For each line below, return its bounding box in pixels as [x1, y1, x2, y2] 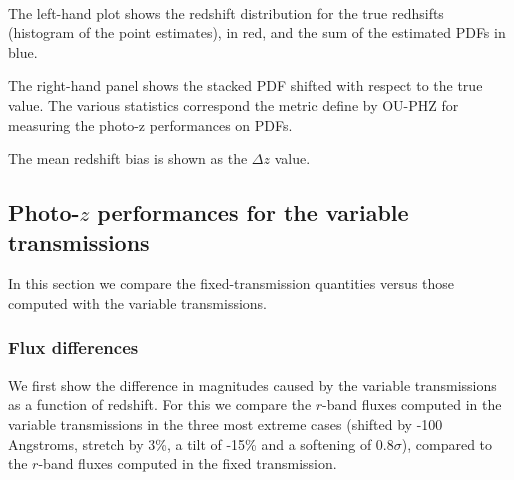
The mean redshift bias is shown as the [8, 148, 248, 169]
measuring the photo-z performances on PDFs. [8, 114, 293, 135]
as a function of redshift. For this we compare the [8, 394, 312, 415]
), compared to [401, 433, 493, 454]
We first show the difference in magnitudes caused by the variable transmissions [8, 374, 497, 395]
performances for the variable [97, 197, 409, 228]
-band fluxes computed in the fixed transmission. [38, 453, 337, 474]
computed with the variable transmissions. [8, 292, 267, 313]
